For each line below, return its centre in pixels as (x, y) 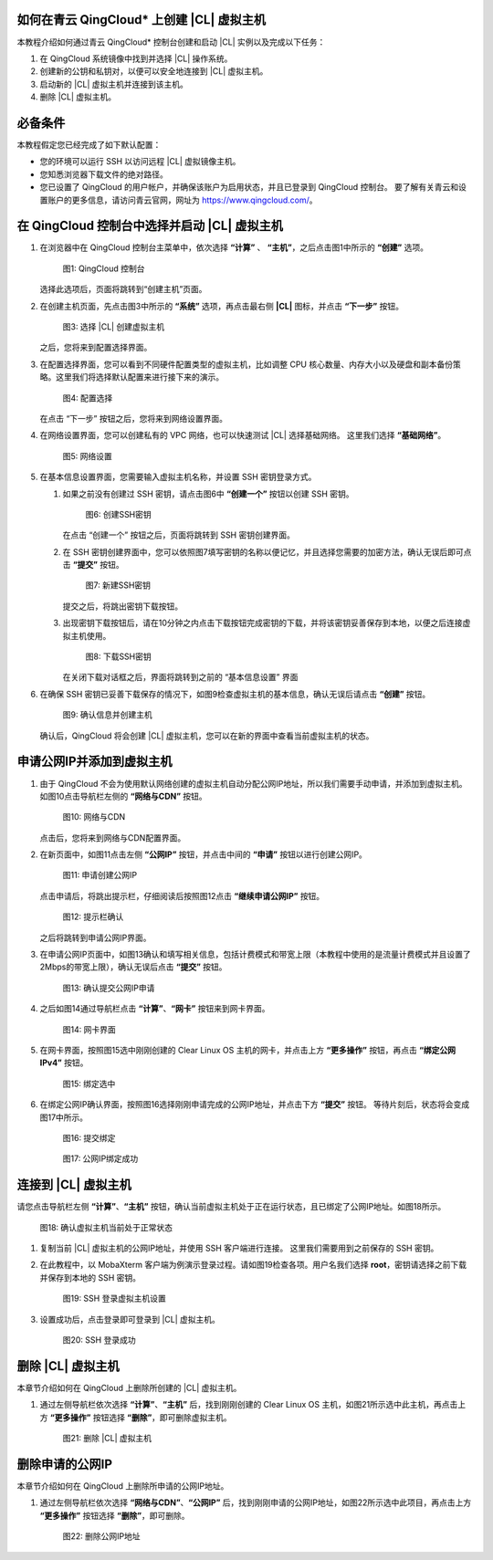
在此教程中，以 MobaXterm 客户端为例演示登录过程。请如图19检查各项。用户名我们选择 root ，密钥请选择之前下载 (253, 1265)
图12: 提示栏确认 (93, 916)
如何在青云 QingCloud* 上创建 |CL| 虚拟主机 (142, 20)
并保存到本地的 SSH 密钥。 (90, 1277)
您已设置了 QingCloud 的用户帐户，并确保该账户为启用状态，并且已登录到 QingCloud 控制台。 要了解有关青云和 (249, 187)
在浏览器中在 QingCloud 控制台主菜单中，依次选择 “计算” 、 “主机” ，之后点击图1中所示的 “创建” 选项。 (234, 247)
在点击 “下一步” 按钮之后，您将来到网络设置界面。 (134, 418)
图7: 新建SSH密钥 (118, 585)
